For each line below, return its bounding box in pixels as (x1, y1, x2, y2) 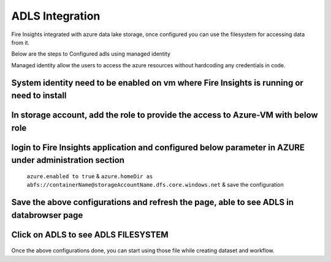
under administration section (11, 155, 125, 165)
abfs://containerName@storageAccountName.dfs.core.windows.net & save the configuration (26, 181, 284, 189)
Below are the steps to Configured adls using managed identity (11, 50, 171, 58)
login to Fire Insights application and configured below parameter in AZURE (11, 142, 305, 152)
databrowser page (11, 210, 83, 220)
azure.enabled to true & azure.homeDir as (26, 172, 153, 180)
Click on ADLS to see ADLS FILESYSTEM (11, 230, 169, 240)
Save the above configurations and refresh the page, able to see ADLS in (11, 197, 294, 208)
